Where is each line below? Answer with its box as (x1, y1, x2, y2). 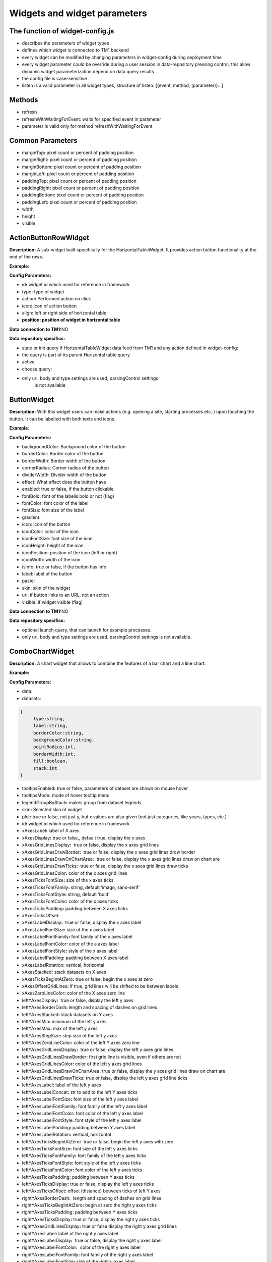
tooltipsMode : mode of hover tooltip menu (22, 793, 110, 799)
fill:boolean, (33, 758, 68, 764)
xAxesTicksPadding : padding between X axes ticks (22, 905, 128, 911)
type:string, (33, 716, 65, 721)
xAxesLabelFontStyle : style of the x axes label (22, 948, 118, 954)
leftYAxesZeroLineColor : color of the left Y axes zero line (22, 1040, 140, 1046)
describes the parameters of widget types (22, 40, 109, 46)
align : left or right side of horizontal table (22, 309, 107, 315)
